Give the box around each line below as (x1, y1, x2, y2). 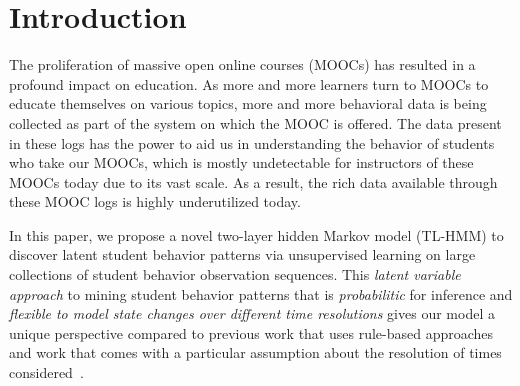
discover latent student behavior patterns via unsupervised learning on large (9, 244, 476, 265)
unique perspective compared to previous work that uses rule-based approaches (9, 322, 494, 343)
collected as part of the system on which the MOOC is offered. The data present (9, 112, 502, 133)
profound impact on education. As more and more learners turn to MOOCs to (9, 73, 489, 94)
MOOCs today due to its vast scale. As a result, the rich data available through (9, 171, 498, 192)
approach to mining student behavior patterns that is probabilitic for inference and (9, 283, 513, 304)
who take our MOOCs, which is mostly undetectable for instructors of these (9, 152, 474, 173)
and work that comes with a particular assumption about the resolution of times (9, 342, 502, 363)
